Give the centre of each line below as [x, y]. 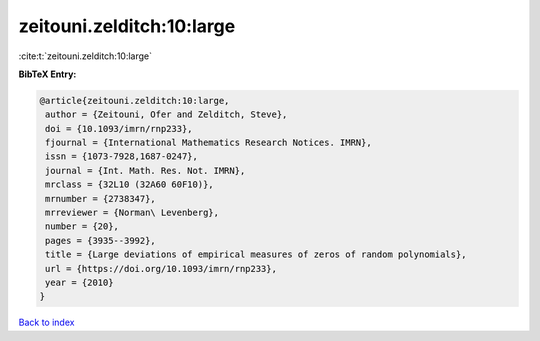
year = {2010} [79, 282]
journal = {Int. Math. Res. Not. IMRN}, [145, 170]
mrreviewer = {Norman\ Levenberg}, [132, 213]
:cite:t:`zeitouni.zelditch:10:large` [85, 56]
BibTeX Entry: [47, 74]
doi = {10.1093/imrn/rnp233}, [119, 128]
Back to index [46, 322]
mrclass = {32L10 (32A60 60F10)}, [129, 184]
